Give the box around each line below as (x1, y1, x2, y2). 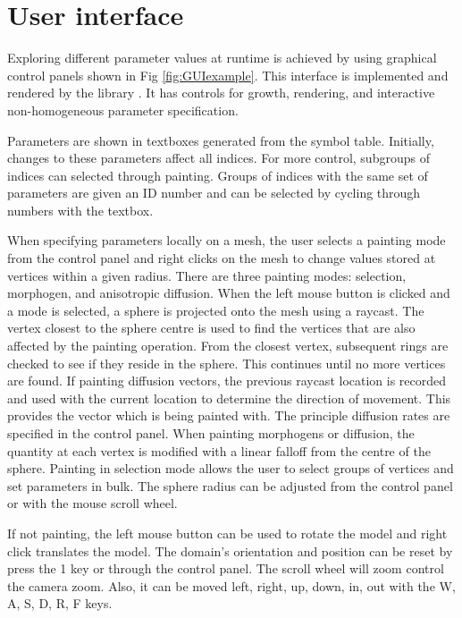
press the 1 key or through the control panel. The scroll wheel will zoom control (7, 559, 444, 578)
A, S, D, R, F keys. (7, 594, 113, 613)
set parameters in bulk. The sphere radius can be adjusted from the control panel (7, 476, 453, 495)
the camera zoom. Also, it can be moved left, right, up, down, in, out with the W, (7, 576, 456, 595)
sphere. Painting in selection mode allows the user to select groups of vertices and (7, 459, 454, 478)
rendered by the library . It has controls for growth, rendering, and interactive (7, 83, 435, 102)
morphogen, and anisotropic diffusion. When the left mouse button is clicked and (7, 284, 450, 302)
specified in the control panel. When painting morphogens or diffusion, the (7, 424, 415, 442)
